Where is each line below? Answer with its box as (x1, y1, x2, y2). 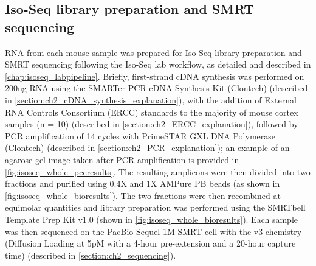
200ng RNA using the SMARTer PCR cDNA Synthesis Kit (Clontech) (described (5, 82, 308, 94)
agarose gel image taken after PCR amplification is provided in (5, 153, 239, 166)
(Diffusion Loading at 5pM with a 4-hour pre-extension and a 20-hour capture (5, 237, 296, 250)
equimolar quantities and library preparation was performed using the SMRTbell (5, 201, 306, 214)
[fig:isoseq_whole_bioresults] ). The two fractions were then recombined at (5, 189, 281, 201)
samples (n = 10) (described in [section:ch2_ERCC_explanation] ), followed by (5, 117, 298, 130)
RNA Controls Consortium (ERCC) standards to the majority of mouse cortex (5, 105, 298, 118)
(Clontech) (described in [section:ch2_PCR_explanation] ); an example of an (5, 141, 290, 154)
